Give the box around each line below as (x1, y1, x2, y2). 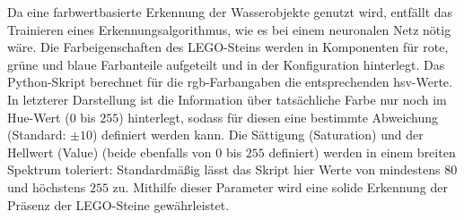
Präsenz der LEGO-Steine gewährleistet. (7, 195, 230, 214)
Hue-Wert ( (7, 107, 70, 126)
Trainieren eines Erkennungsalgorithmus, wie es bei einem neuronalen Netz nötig (7, 20, 451, 38)
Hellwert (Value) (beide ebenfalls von (7, 142, 212, 161)
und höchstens (7, 177, 86, 196)
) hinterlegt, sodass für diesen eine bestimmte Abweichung (118, 107, 439, 126)
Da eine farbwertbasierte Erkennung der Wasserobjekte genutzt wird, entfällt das (7, 3, 453, 21)
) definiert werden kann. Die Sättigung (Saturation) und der (92, 125, 424, 144)
